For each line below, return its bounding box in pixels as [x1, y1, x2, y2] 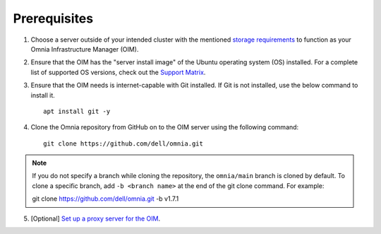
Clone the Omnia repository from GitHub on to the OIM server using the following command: [30, 123, 299, 131]
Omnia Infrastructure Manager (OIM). [30, 45, 139, 53]
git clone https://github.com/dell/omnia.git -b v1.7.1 [32, 194, 179, 203]
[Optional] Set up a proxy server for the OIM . [30, 214, 161, 223]
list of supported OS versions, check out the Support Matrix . [30, 68, 206, 76]
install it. [30, 90, 56, 99]
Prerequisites [13, 11, 94, 26]
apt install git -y [43, 107, 111, 115]
